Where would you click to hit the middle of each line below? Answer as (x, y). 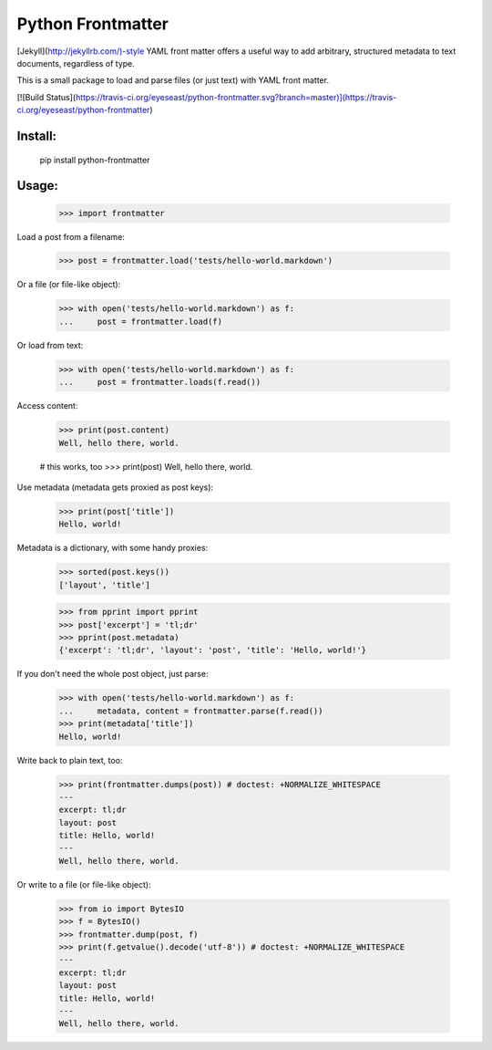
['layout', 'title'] (104, 585)
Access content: (47, 406)
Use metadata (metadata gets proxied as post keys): (115, 487)
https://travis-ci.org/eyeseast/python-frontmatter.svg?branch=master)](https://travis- (236, 97)
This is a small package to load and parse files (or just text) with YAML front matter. (173, 80)
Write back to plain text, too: (70, 760)
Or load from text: (50, 345)
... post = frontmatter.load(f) (141, 321)
